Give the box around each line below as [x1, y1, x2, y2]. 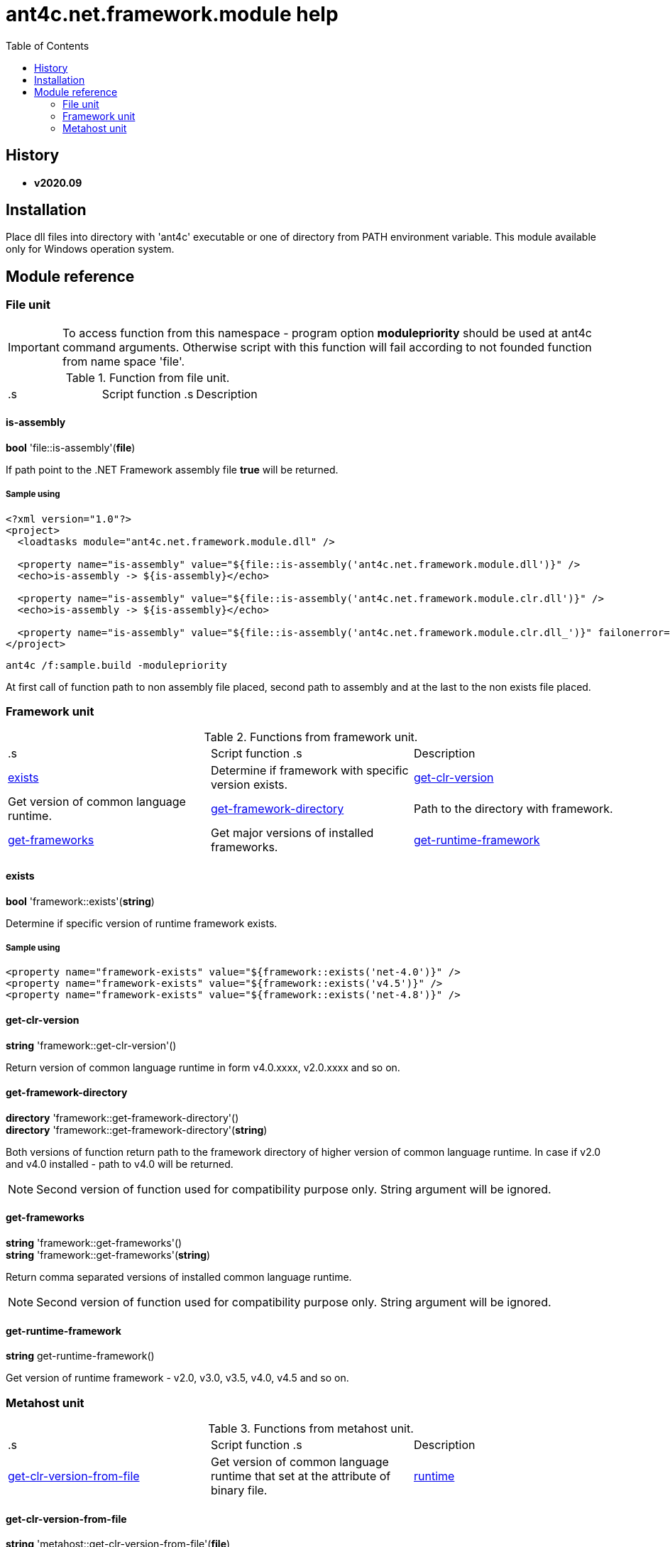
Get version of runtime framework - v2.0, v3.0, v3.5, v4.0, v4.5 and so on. [6, 1372, 349, 1384]
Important [8, 339, 60, 354]
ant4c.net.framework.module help [6, 2, 339, 26]
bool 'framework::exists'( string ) [6, 895, 155, 907]
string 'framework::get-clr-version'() [6, 1039, 177, 1051]
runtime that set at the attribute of [210, 1469, 391, 1484]
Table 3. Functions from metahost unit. [208, 1421, 414, 1436]
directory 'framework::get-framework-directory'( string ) [6, 1123, 268, 1136]
